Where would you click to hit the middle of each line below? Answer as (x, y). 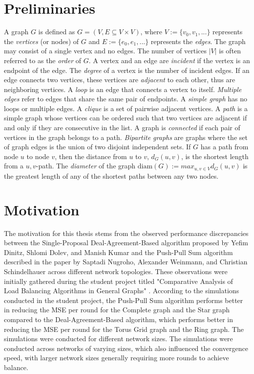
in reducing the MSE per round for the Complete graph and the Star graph (117, 310)
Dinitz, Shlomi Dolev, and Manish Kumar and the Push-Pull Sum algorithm (118, 252)
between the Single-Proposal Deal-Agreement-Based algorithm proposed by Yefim (126, 243)
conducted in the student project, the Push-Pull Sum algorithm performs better (124, 300)
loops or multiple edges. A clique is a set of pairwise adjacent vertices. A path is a (126, 108)
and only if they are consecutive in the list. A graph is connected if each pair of (122, 128)
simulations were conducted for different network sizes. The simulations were (118, 339)
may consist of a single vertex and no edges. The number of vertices (106, 51)
